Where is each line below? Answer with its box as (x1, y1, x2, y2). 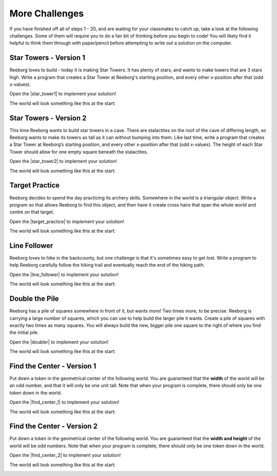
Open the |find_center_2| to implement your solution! (9, 452, 121, 459)
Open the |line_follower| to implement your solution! (9, 271, 119, 278)
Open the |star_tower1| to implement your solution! (9, 90, 116, 97)
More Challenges (9, 8, 84, 19)
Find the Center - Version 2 (9, 422, 98, 431)
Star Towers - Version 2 (9, 114, 87, 122)
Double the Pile (9, 295, 59, 303)
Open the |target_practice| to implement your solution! (9, 218, 124, 225)
